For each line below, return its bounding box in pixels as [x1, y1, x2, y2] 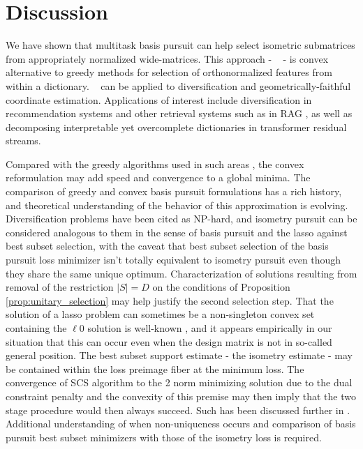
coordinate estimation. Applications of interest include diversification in [6, 92, 312, 107]
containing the [6, 321, 67, 335]
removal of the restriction [6, 280, 114, 294]
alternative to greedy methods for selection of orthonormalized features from [6, 65, 332, 79]
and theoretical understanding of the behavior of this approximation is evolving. [6, 197, 348, 212]
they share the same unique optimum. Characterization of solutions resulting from [6, 266, 357, 280]
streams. [6, 133, 41, 148]
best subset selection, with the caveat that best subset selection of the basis [6, 238, 329, 253]
